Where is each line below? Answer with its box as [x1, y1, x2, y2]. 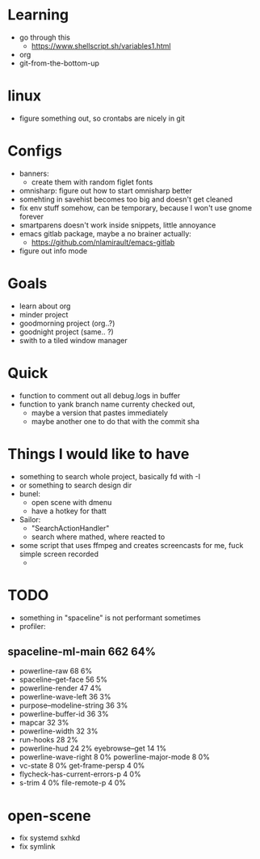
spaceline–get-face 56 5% [19, 674, 108, 685]
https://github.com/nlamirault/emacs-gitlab [31, 237, 175, 247]
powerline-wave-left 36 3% [19, 692, 111, 702]
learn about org [19, 301, 71, 311]
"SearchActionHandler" [31, 523, 110, 533]
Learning [7, 6, 69, 24]
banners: [19, 168, 49, 178]
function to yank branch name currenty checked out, [19, 399, 195, 409]
